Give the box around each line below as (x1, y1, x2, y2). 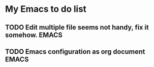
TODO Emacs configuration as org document (5, 47, 145, 56)
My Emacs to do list (5, 3, 87, 15)
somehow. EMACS (5, 31, 63, 39)
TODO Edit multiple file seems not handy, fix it (5, 23, 149, 32)
